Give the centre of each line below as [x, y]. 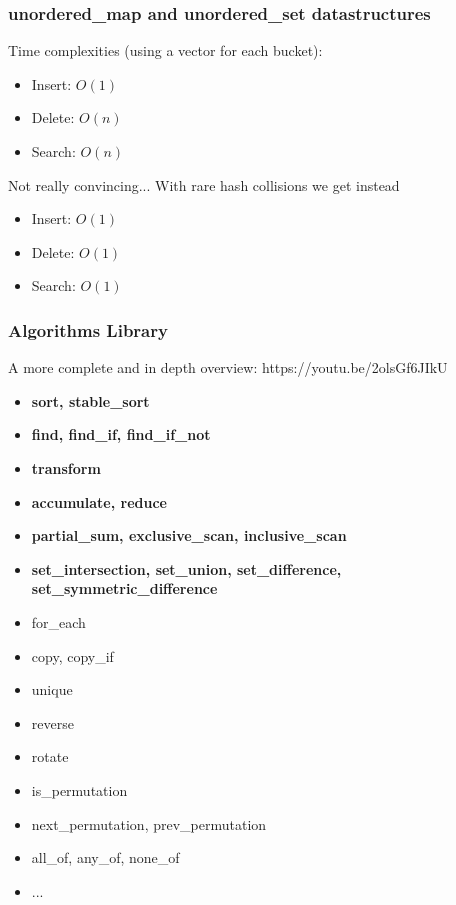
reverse [52, 722]
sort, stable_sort [90, 400]
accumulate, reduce [99, 501]
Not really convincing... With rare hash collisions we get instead [204, 184]
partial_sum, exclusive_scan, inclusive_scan [189, 535]
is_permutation [79, 789]
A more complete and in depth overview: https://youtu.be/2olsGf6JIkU [228, 367]
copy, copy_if [72, 655]
